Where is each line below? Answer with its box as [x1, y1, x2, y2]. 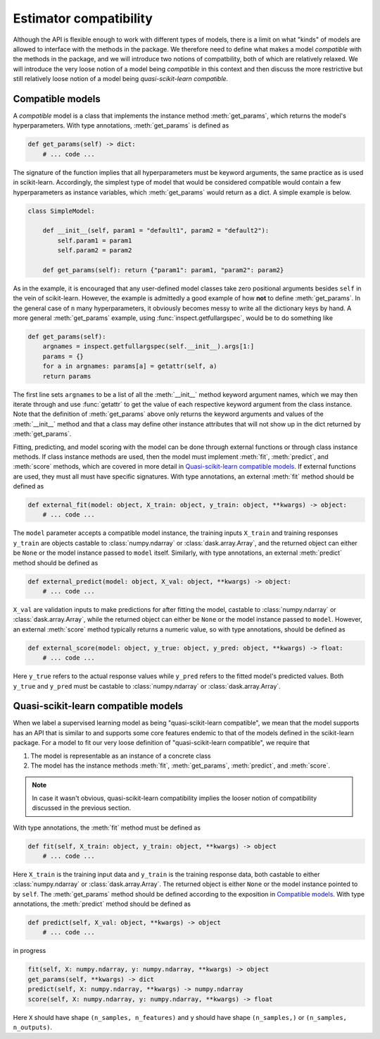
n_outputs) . [13, 1023, 53, 1031]
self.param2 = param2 [57, 247, 132, 254]
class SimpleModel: [27, 207, 95, 215]
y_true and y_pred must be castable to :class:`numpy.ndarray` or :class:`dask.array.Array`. [13, 682, 281, 690]
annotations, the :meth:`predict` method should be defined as [13, 899, 191, 909]
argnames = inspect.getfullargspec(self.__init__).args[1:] [42, 343, 255, 350]
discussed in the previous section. [32, 804, 132, 812]
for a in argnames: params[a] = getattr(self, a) [42, 362, 217, 370]
